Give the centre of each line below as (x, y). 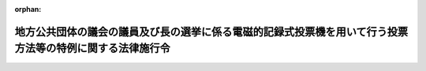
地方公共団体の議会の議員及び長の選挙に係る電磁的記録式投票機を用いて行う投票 (211, 32)
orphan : (28, 9)
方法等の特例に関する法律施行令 (92, 49)
